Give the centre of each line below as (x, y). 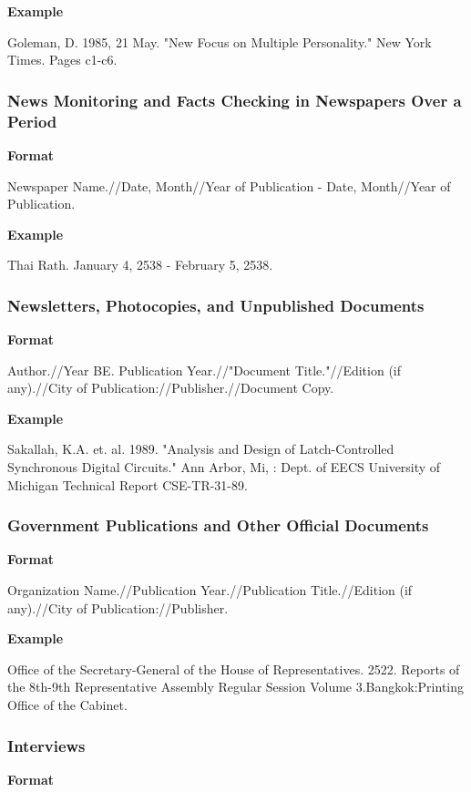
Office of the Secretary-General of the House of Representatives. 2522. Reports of (234, 669)
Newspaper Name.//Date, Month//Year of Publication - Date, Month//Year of (229, 185)
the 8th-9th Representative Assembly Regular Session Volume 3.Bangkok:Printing (236, 687)
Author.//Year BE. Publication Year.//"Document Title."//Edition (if (205, 370)
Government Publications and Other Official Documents (218, 525)
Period (32, 121)
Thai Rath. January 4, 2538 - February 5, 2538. (140, 265)
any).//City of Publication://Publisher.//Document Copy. (171, 388)
